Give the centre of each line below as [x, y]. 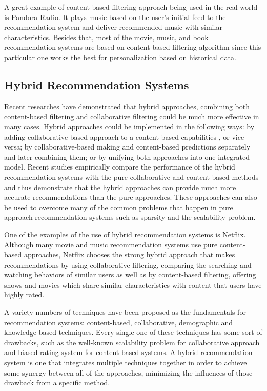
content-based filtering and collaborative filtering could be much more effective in [132, 116]
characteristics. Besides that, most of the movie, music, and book [106, 37]
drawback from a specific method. [57, 383]
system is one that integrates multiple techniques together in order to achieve [126, 362]
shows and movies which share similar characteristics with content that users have [133, 284]
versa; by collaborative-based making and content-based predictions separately [127, 147]
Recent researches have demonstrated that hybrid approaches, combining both [127, 106]
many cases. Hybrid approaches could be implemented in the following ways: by [129, 126]
